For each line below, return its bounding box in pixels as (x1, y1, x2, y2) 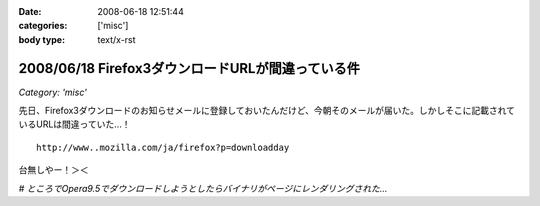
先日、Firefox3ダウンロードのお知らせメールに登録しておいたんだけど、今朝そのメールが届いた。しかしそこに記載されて (18, 105, 515, 117)
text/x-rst (97, 33, 136, 45)
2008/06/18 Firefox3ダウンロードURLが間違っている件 (18, 60, 360, 77)
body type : (18, 33, 65, 45)
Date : (18, 6, 42, 17)
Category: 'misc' (18, 86, 87, 98)
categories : (18, 20, 68, 32)
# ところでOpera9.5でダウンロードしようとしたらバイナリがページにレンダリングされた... (18, 182, 388, 194)
